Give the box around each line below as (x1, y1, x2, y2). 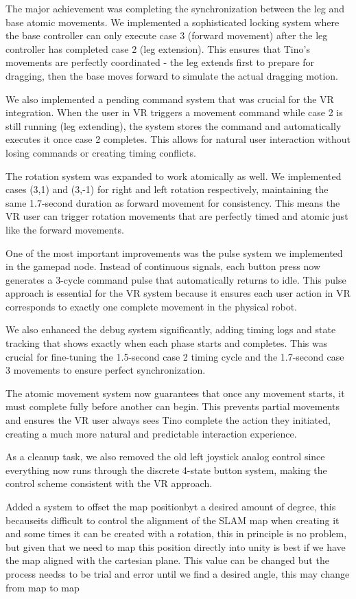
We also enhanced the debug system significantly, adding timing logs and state (5, 322, 336, 337)
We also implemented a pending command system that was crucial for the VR (5, 91, 334, 106)
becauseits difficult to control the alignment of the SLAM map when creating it (5, 512, 340, 527)
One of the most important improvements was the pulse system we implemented (5, 245, 343, 260)
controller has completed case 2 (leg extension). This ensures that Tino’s (5, 41, 310, 56)
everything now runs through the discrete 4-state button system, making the (5, 462, 327, 477)
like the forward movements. (5, 222, 124, 236)
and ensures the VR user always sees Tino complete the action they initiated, (5, 413, 331, 427)
